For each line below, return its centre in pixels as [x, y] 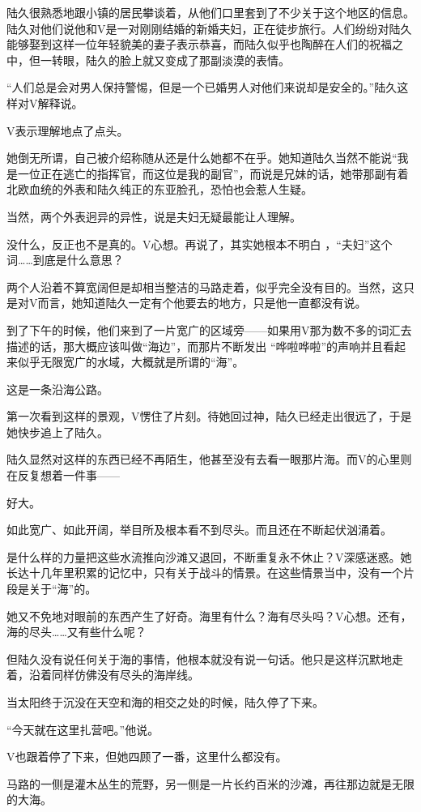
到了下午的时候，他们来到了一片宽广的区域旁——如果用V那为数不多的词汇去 [209, 329]
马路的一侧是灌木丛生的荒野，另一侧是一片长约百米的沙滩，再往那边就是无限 [210, 783]
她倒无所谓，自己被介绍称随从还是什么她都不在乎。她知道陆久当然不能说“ [202, 158]
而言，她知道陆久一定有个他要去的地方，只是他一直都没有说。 [202, 303]
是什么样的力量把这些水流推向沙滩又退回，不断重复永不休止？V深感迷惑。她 [209, 556]
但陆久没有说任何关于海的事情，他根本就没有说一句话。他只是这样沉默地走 [205, 658]
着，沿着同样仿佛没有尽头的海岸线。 [103, 675]
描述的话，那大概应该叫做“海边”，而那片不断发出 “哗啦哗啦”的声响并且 [195, 346]
